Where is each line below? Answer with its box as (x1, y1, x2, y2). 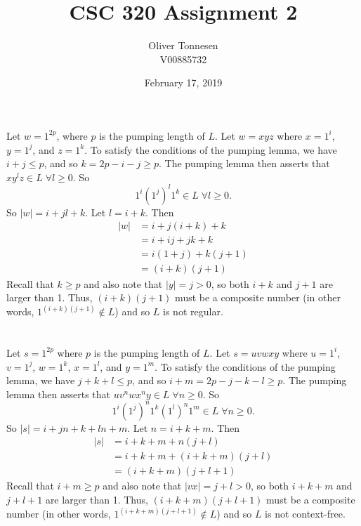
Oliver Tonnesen (148, 38, 218, 53)
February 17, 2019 (144, 75, 223, 90)
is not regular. (163, 304, 223, 319)
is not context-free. (265, 506, 346, 521)
